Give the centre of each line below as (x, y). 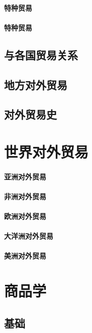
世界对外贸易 (47, 151)
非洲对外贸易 (25, 196)
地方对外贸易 (36, 84)
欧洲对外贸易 (25, 216)
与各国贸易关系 (41, 54)
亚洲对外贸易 (25, 176)
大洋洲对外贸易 (29, 236)
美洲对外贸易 (25, 256)
